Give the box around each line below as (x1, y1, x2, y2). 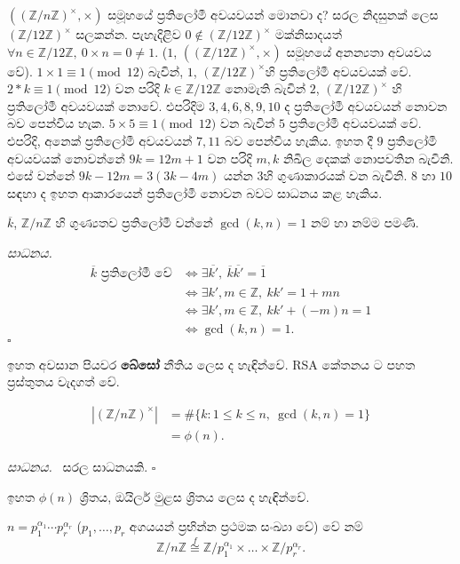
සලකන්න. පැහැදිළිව (75, 25, 181, 43)
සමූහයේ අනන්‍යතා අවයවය (286, 42, 432, 60)
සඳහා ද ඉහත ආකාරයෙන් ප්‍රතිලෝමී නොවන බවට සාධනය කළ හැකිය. (7, 183, 383, 202)
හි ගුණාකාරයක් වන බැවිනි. (263, 166, 408, 185)
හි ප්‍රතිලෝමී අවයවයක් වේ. (265, 61, 412, 80)
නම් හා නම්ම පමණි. (310, 213, 419, 232)
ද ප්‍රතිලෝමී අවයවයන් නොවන (284, 96, 448, 115)
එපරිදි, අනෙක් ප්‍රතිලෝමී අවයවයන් (7, 131, 193, 149)
